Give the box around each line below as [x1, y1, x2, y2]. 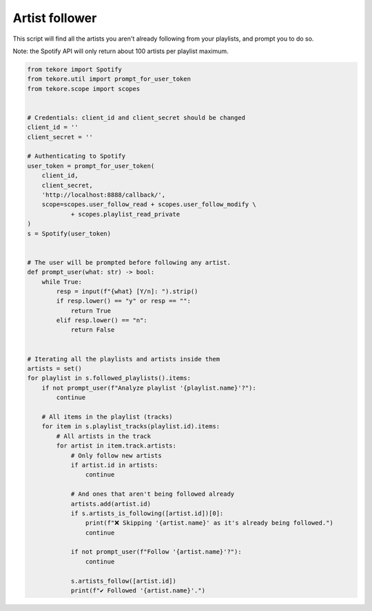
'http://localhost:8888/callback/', [41, 191, 165, 199]
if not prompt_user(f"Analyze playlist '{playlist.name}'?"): [41, 383, 256, 392]
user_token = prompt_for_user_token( [27, 162, 155, 170]
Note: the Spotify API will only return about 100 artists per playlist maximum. [12, 47, 229, 55]
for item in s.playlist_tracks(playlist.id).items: [41, 423, 220, 430]
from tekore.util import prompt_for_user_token [27, 75, 191, 83]
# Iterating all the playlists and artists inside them [27, 355, 220, 363]
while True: [41, 278, 83, 286]
